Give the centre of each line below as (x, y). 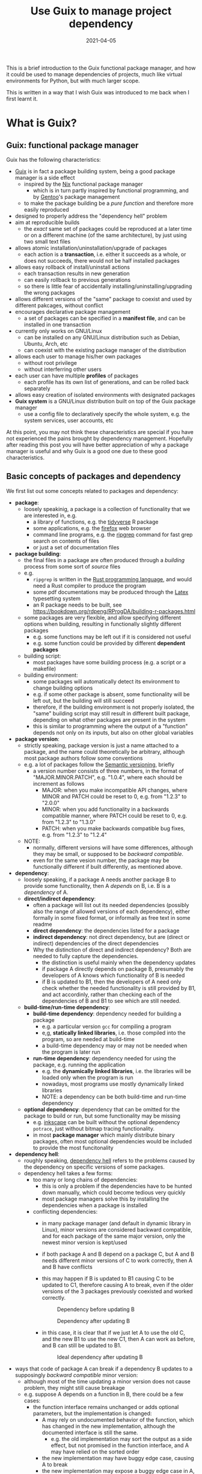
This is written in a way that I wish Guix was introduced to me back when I (98, 92)
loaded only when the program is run (87, 1077)
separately (37, 388)
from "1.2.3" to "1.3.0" (69, 822)
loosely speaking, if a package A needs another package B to (100, 879)
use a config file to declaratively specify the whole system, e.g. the (107, 414)
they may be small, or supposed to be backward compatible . (108, 854)
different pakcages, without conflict (59, 305)
